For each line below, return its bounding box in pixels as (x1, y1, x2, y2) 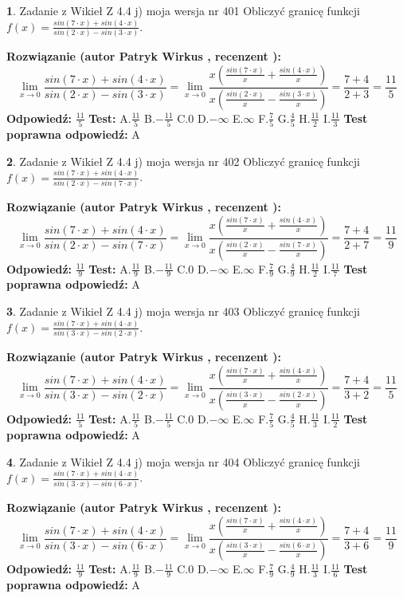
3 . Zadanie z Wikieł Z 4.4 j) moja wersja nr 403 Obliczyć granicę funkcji (6, 302, 360, 319)
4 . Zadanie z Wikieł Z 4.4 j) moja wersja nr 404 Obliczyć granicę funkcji (6, 453, 360, 470)
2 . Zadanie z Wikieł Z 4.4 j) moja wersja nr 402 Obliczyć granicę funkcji (6, 152, 360, 169)
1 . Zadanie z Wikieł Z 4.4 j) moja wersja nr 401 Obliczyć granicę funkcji (6, 2, 360, 18)
